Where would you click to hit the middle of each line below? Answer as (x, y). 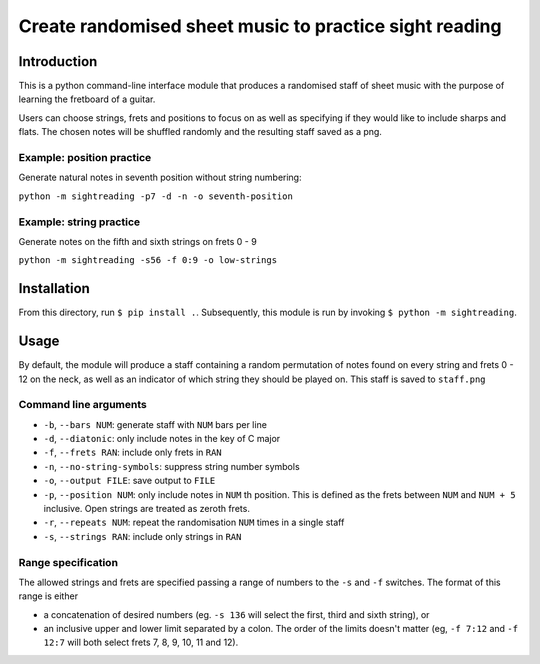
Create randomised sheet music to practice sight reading (260, 26)
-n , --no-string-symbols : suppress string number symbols (171, 466)
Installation (54, 288)
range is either (48, 596)
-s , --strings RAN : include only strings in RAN (142, 536)
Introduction (58, 61)
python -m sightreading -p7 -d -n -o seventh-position (156, 196)
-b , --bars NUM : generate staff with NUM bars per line (155, 424)
